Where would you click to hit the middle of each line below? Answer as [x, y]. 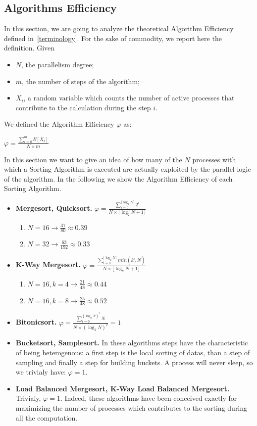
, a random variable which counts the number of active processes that [129, 98]
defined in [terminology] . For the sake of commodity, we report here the [113, 38]
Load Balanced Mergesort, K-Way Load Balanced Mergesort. [123, 388]
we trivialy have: [41, 372]
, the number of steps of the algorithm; [81, 81]
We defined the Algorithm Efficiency [59, 124]
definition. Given [29, 48]
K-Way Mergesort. [48, 264]
